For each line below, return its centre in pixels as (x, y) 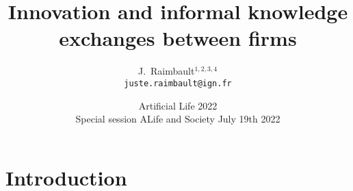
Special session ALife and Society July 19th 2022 (178, 119)
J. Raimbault (166, 71)
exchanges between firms (178, 38)
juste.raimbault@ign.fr (178, 83)
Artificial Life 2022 (178, 105)
